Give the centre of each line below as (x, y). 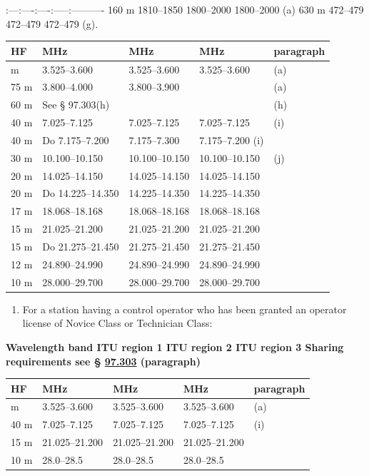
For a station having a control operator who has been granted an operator (184, 309)
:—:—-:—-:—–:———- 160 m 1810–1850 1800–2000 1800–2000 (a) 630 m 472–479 (185, 9)
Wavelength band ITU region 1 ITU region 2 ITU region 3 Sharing (175, 346)
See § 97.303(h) (76, 105)
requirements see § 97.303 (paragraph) (103, 361)
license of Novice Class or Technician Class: (117, 323)
